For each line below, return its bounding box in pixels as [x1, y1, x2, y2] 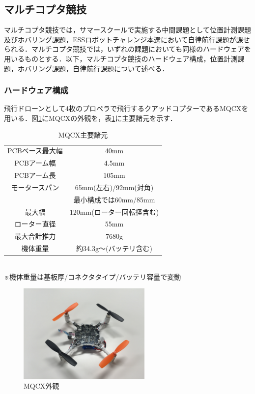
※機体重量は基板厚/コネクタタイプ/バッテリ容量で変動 [4, 271, 181, 281]
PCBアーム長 [14, 170, 56, 180]
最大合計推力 [14, 231, 56, 241]
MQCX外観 [24, 381, 59, 391]
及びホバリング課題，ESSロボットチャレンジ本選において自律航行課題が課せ [4, 34, 250, 44]
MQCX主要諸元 [58, 129, 108, 140]
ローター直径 [14, 219, 56, 229]
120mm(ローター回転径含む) [69, 206, 159, 217]
